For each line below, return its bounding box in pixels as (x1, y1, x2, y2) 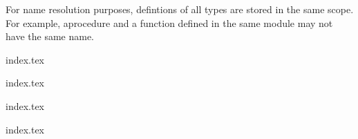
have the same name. (6, 29, 94, 44)
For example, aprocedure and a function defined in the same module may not (6, 15, 333, 30)
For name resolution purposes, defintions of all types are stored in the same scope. (6, 2, 354, 16)
